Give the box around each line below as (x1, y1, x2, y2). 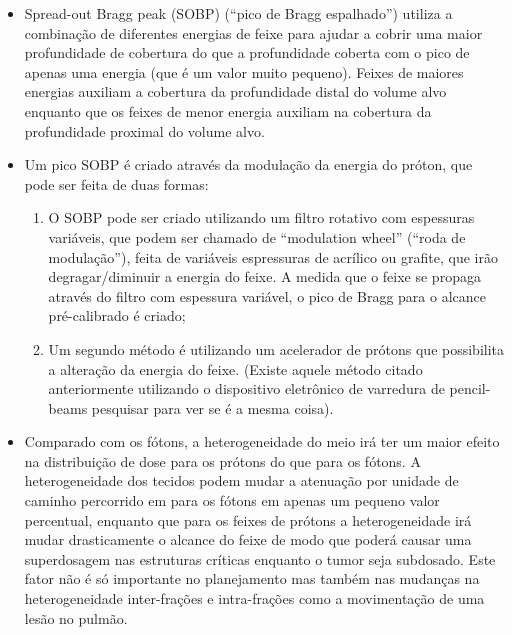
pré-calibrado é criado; (48, 305, 186, 326)
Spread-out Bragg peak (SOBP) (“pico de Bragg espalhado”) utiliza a (24, 3, 453, 23)
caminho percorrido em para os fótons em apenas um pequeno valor (24, 490, 440, 511)
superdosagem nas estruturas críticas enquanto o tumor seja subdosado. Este (24, 548, 496, 569)
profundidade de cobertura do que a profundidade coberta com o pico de (24, 42, 470, 63)
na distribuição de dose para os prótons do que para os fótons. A (24, 450, 421, 471)
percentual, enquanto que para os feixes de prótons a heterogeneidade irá (24, 509, 472, 530)
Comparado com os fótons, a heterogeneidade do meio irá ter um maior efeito (24, 431, 500, 452)
